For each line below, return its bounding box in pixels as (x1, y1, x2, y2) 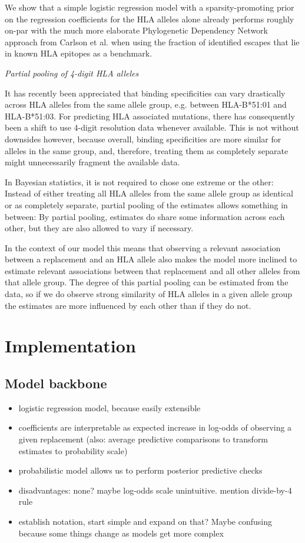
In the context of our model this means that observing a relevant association (5, 241, 281, 254)
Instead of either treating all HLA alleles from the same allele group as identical (5, 187, 293, 199)
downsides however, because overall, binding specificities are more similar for (5, 132, 281, 145)
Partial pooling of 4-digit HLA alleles (5, 66, 139, 79)
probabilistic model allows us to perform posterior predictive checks (18, 464, 263, 477)
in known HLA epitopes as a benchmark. (5, 47, 152, 59)
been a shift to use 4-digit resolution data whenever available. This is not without (5, 121, 299, 134)
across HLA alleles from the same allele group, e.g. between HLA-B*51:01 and (5, 98, 287, 111)
